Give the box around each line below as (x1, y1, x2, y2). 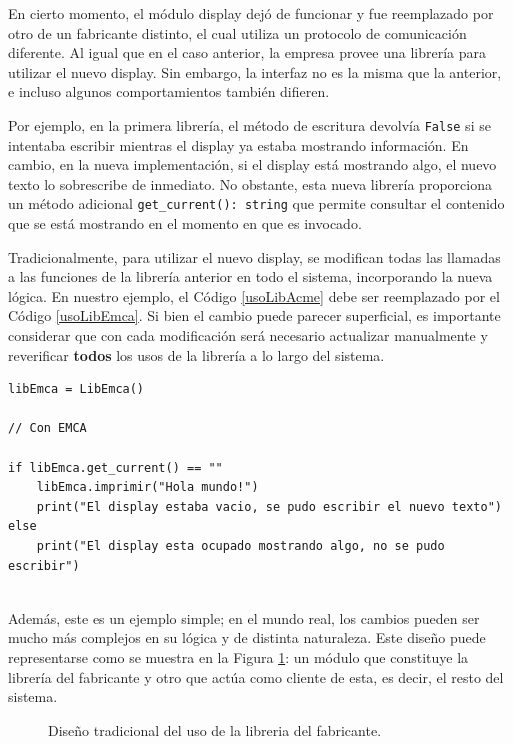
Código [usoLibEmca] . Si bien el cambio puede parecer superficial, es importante (8, 305, 501, 326)
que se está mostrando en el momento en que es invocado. (8, 213, 362, 234)
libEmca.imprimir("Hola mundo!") (36, 480, 259, 495)
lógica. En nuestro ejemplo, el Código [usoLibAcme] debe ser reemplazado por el (8, 285, 500, 306)
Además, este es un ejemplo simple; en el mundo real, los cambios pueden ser (8, 607, 480, 628)
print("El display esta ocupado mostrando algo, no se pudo (36, 538, 445, 553)
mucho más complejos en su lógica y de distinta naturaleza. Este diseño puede (8, 627, 486, 648)
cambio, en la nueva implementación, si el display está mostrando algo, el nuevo (8, 154, 497, 175)
